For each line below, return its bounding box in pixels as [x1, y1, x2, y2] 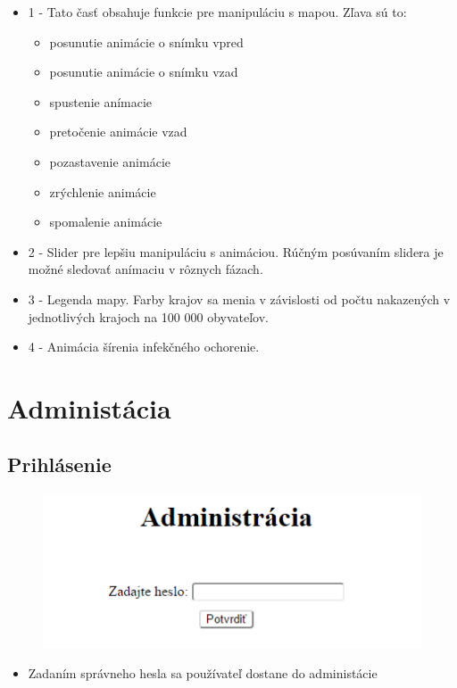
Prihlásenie [7, 451, 112, 478]
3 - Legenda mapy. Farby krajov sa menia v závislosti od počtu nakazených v [28, 289, 451, 308]
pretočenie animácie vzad [49, 122, 187, 141]
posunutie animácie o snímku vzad [49, 62, 238, 81]
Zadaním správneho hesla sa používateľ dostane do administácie [28, 663, 378, 682]
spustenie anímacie [49, 92, 153, 111]
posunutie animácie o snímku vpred [49, 32, 244, 51]
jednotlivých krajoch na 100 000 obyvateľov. [28, 307, 269, 326]
